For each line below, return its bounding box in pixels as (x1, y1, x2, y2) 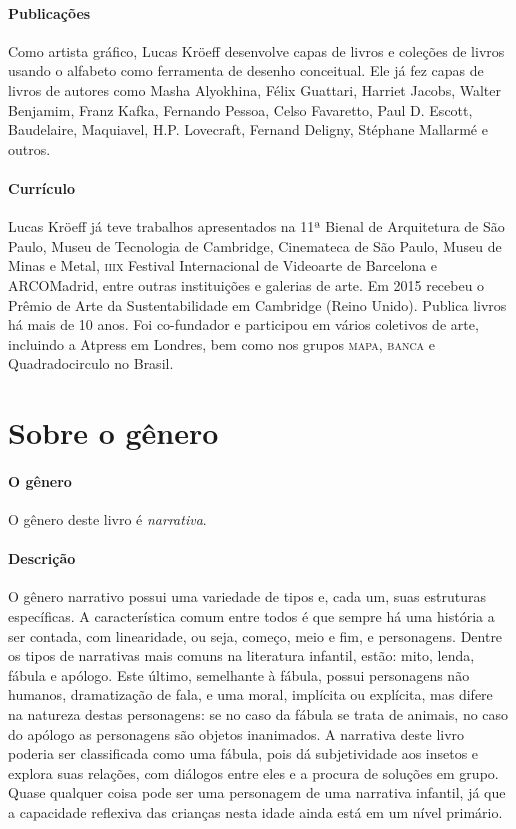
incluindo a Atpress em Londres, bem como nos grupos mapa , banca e (8, 333, 435, 354)
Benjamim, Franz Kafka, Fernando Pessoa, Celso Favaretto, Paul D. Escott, (8, 99, 473, 120)
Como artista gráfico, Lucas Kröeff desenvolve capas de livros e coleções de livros (8, 40, 505, 61)
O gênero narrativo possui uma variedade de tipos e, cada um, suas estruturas (8, 586, 486, 607)
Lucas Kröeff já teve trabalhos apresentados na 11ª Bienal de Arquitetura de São (8, 216, 505, 237)
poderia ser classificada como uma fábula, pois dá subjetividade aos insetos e (8, 743, 479, 764)
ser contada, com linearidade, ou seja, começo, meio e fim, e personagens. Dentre (8, 625, 503, 646)
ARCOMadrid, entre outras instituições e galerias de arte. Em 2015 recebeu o (8, 274, 485, 295)
